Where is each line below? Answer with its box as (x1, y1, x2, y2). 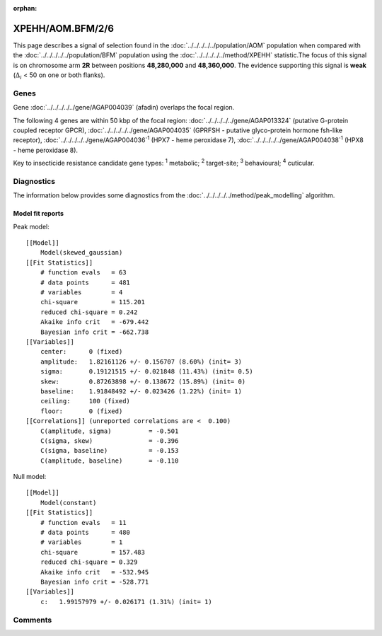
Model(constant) (40, 499, 97, 507)
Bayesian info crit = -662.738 (40, 328, 149, 336)
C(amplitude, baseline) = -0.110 (40, 456, 179, 465)
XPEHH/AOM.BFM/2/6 (13, 22, 115, 35)
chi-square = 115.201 (40, 298, 145, 306)
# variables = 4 (40, 289, 123, 296)
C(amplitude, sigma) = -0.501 (40, 427, 179, 435)
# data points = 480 (40, 528, 131, 537)
